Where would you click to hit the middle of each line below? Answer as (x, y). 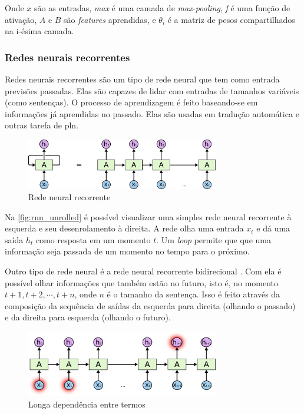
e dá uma (273, 228)
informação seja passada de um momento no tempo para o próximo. (127, 251)
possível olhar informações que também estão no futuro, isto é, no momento (142, 282)
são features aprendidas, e (110, 19)
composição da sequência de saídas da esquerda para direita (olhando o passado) (150, 305)
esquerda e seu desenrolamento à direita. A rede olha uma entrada (124, 228)
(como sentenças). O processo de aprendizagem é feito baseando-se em (131, 102)
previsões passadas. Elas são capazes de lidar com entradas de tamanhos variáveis (152, 90)
